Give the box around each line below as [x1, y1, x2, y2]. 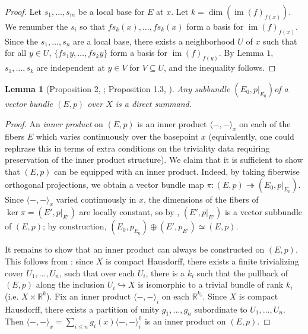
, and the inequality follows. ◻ [164, 61, 276, 74]
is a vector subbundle [224, 206, 302, 218]
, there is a [145, 266, 185, 279]
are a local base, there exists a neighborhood [73, 34, 235, 47]
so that [80, 20, 106, 32]
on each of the [239, 117, 291, 130]
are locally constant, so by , [79, 206, 180, 218]
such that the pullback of [196, 266, 288, 279]
